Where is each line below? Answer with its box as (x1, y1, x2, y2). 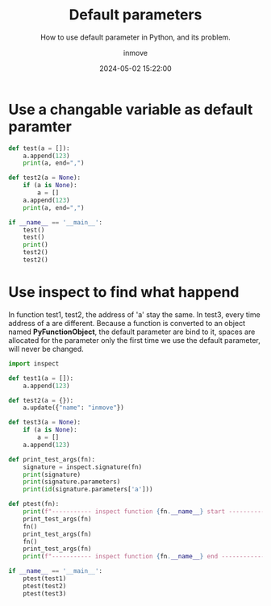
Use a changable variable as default (8, 100, 253, 119)
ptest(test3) (23, 589, 67, 598)
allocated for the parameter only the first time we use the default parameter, (8, 335, 261, 345)
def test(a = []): (8, 144, 70, 153)
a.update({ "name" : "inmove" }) (23, 403, 125, 412)
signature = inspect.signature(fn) (23, 462, 143, 471)
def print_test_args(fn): (8, 455, 95, 463)
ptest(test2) (23, 582, 67, 590)
